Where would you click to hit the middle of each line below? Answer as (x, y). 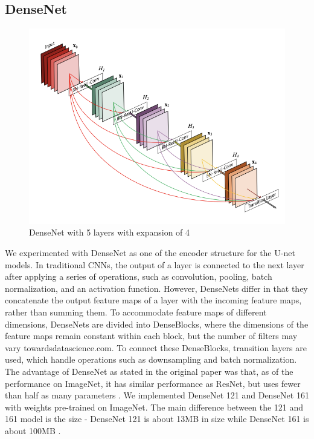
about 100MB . (33, 430)
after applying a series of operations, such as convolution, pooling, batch (139, 276)
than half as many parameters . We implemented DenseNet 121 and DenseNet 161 (157, 395)
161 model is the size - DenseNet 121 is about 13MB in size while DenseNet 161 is (157, 419)
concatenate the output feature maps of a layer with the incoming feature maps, (153, 300)
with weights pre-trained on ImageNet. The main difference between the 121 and (154, 407)
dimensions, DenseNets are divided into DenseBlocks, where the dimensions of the (157, 324)
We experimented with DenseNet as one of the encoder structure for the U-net (150, 253)
